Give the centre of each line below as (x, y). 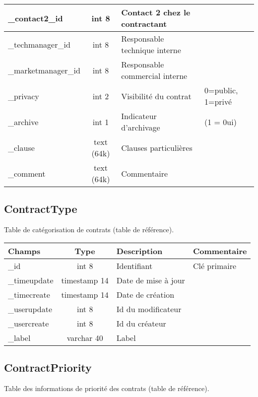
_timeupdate (31, 280)
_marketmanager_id (44, 70)
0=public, (221, 90)
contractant (144, 24)
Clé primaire (215, 265)
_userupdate (30, 309)
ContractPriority (48, 367)
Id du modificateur (149, 309)
